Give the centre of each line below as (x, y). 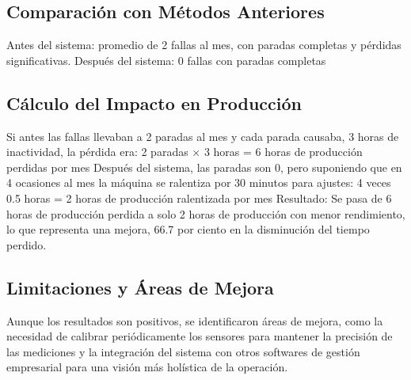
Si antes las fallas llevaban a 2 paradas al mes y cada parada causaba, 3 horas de (203, 136)
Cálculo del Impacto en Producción (154, 103)
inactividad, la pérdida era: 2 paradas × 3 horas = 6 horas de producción (185, 152)
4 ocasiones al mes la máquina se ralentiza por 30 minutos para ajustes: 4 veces (199, 182)
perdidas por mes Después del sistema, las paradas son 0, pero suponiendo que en (204, 167)
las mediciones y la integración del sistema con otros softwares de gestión (183, 351)
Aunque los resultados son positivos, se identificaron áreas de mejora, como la (195, 320)
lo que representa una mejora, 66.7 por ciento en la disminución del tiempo (188, 229)
